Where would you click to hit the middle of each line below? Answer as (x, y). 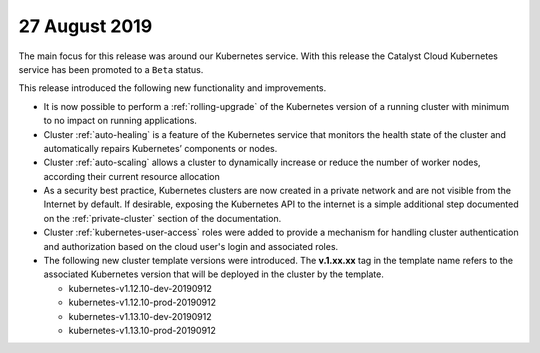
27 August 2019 (85, 26)
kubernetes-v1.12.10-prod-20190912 (142, 302)
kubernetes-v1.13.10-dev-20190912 (140, 316)
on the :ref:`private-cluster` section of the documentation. (162, 218)
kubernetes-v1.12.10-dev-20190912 (140, 288)
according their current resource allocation (131, 176)
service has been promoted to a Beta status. (111, 69)
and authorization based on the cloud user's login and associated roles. (191, 246)
